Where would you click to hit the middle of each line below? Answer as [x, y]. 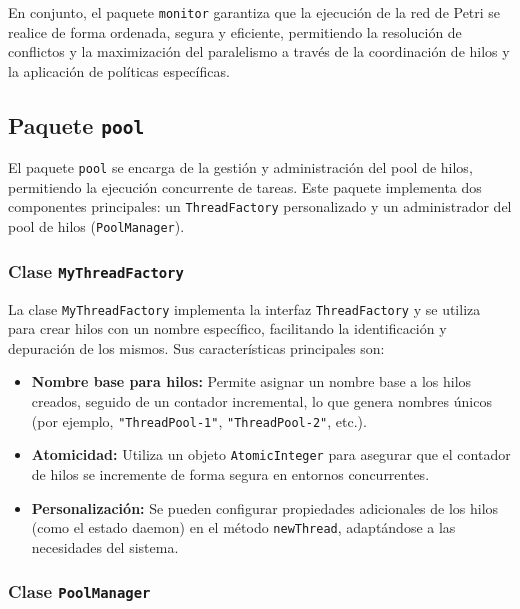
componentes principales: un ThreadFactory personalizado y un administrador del [260, 206]
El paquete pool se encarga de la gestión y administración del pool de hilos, [240, 167]
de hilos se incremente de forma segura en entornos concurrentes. [230, 473]
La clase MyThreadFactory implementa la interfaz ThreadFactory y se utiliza [244, 308]
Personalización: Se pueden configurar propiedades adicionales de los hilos [265, 507]
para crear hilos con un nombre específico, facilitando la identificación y [227, 328]
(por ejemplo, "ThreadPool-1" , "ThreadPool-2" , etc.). [199, 420]
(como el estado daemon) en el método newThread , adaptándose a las [243, 527]
